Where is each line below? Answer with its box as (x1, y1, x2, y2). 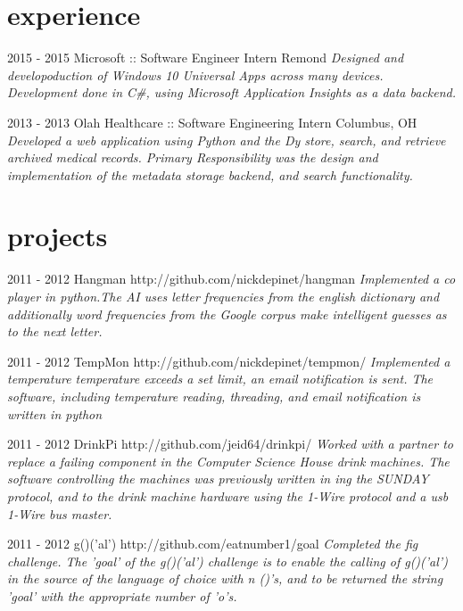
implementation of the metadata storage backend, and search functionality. (7, 165, 413, 184)
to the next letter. (7, 322, 103, 341)
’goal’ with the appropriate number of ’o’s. (7, 586, 237, 605)
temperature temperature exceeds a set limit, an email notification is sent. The (7, 369, 434, 388)
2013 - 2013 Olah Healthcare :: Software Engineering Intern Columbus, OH (7, 112, 418, 131)
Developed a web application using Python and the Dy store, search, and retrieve (7, 130, 446, 149)
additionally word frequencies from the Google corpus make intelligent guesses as (7, 304, 447, 323)
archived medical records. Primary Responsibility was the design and (7, 148, 378, 167)
